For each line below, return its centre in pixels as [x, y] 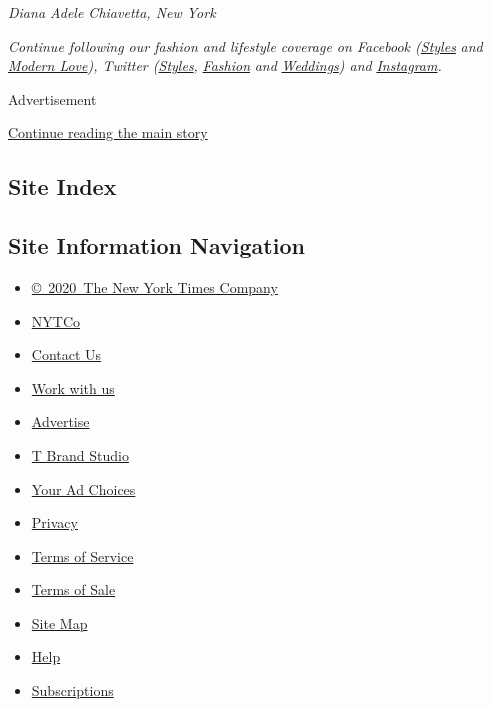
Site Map [59, 622]
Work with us [73, 387]
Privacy [54, 522]
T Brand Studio [80, 454]
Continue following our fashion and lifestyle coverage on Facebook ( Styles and [245, 45]
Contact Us [66, 354]
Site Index [62, 186]
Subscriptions [72, 690]
